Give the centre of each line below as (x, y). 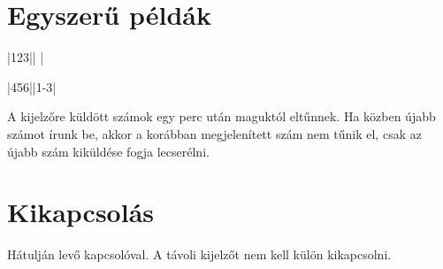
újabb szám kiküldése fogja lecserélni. (108, 151)
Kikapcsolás (81, 212)
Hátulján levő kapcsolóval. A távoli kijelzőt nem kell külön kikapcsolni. (199, 254)
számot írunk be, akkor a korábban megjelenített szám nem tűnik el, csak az (214, 133)
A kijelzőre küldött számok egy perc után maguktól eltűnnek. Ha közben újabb (221, 116)
